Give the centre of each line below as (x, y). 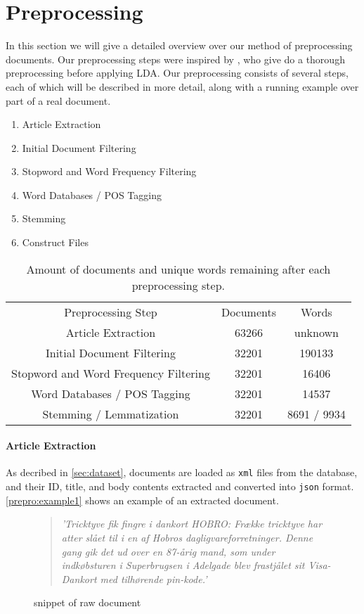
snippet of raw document (87, 602)
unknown (316, 332)
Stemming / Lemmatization (111, 414)
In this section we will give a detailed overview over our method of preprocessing (179, 45)
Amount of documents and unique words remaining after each (178, 269)
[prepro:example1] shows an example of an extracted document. (142, 500)
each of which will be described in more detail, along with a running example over (182, 86)
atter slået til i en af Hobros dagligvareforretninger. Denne (187, 537)
